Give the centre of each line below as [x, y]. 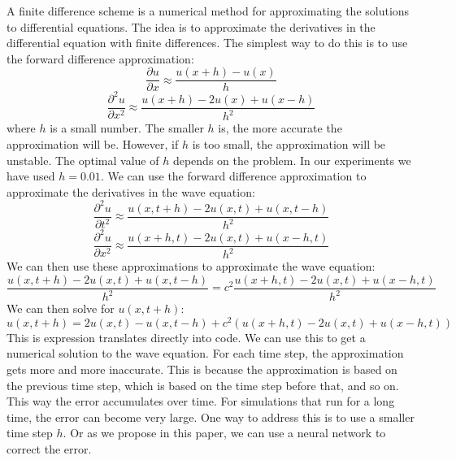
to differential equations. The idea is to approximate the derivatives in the [191, 26]
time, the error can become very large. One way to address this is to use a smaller [211, 417]
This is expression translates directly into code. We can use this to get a [186, 337]
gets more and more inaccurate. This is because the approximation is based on [202, 369]
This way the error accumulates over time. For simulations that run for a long [201, 401]
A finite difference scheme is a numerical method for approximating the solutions [208, 11]
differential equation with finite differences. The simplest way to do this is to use [207, 43]
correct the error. [49, 448]
